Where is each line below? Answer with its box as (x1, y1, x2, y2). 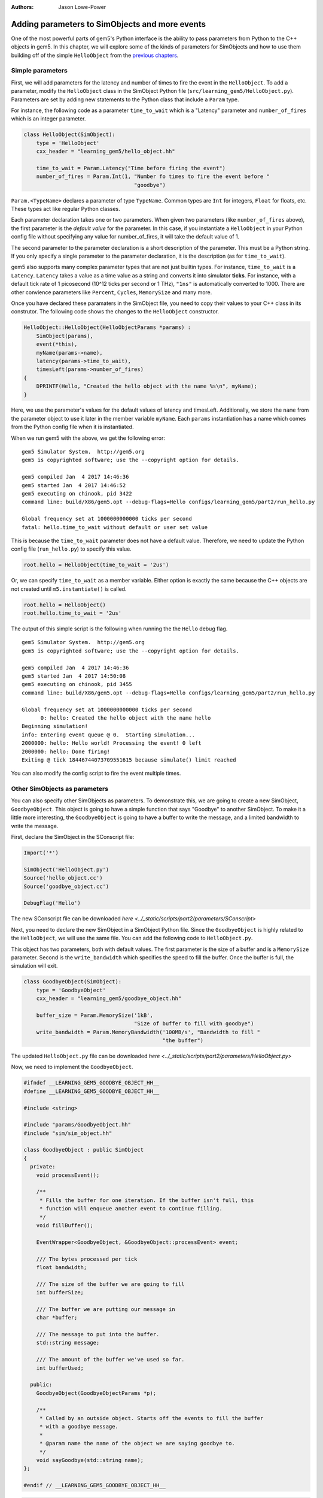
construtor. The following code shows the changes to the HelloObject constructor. (11, 308, 220, 315)
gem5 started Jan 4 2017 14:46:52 (22, 482, 126, 488)
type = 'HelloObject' (36, 140, 100, 146)
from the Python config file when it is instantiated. (11, 423, 134, 431)
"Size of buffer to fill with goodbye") (133, 1020, 254, 1027)
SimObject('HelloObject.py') (23, 866, 109, 873)
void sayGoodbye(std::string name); (36, 1457, 144, 1463)
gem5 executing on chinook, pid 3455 (22, 681, 133, 688)
